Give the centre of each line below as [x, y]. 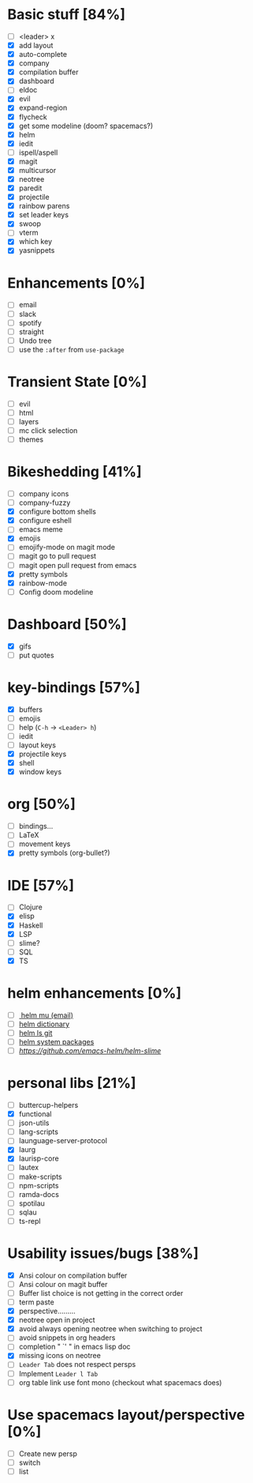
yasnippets [37, 250]
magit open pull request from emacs [78, 565]
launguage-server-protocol [63, 1141]
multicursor [37, 170]
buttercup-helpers [48, 1105]
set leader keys [43, 215]
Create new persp [48, 1453]
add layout [36, 45]
